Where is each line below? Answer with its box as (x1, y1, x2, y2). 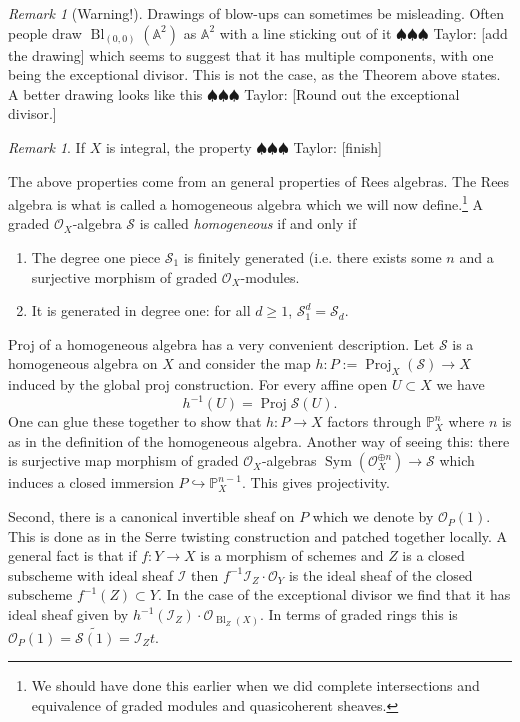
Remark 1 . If (8, 136, 85, 157)
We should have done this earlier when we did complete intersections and (31, 675, 480, 696)
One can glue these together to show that (8, 411, 262, 432)
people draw (8, 22, 82, 43)
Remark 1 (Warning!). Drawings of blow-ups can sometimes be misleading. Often (8, 3, 505, 23)
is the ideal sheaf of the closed (288, 564, 473, 585)
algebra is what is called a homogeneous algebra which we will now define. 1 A (8, 191, 484, 214)
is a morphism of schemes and (200, 545, 384, 566)
